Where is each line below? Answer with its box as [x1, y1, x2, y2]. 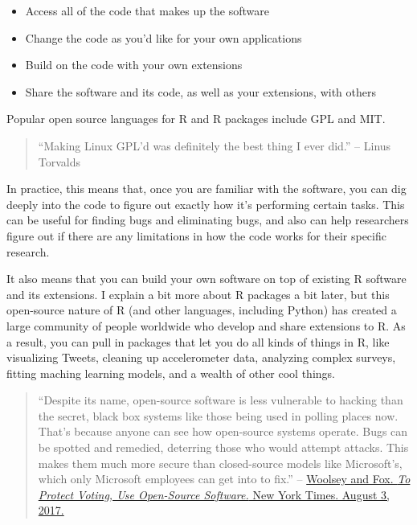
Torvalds [38, 153, 81, 170]
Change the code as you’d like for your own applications [25, 29, 302, 46]
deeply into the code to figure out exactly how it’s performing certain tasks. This [6, 195, 405, 212]
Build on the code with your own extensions [25, 56, 243, 73]
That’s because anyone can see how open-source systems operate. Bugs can [38, 423, 408, 440]
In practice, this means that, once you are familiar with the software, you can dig [6, 180, 407, 197]
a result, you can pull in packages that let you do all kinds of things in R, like [6, 333, 390, 350]
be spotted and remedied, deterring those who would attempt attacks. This [38, 439, 409, 456]
